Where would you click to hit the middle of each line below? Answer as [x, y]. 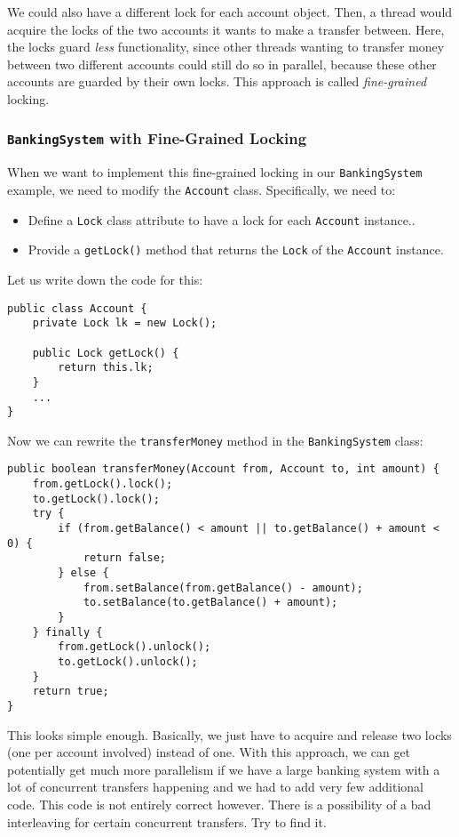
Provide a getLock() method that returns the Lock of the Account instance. [236, 249]
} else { [83, 573]
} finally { [67, 632]
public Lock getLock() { [106, 353]
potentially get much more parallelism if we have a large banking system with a [224, 769]
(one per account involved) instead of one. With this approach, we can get [209, 752]
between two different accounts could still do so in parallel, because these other [222, 64]
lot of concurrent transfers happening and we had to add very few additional [216, 787]
